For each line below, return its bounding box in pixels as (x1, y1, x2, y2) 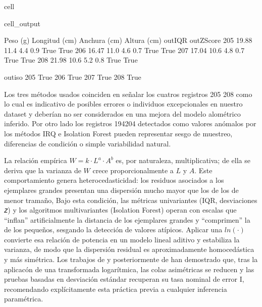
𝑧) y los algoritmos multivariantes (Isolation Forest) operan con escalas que (4, 204, 237, 215)
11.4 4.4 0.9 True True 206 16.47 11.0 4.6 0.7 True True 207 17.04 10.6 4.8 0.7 (4, 44, 245, 55)
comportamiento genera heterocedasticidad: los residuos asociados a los (4, 175, 224, 185)
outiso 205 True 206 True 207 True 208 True (4, 71, 141, 82)
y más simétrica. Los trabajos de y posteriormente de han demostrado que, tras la (4, 254, 258, 265)
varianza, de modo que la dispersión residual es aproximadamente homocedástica (4, 244, 254, 254)
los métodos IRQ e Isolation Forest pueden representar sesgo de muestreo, (4, 128, 233, 138)
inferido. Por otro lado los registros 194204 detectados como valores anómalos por (4, 118, 256, 129)
